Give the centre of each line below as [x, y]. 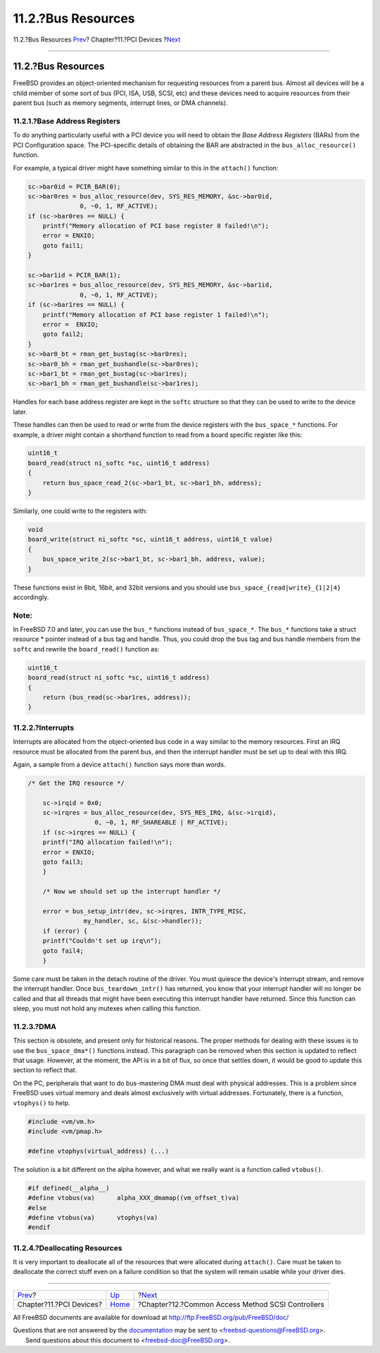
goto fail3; [63, 862]
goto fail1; [63, 245]
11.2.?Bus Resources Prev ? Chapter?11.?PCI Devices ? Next [97, 39]
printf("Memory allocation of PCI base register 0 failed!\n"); [156, 226]
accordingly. [31, 597]
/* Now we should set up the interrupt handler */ [132, 892]
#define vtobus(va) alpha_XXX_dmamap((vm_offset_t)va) [134, 1198]
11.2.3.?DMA [34, 1026]
